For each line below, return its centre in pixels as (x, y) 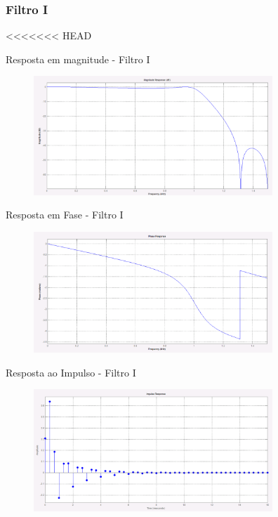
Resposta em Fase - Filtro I (65, 215)
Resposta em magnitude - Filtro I (78, 59)
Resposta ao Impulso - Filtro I (71, 372)
